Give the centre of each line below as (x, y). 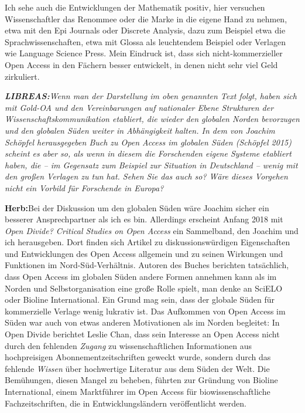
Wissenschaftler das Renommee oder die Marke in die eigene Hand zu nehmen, (146, 18)
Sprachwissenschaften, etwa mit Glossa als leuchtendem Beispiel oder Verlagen (145, 41)
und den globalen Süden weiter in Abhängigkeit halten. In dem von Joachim (140, 130)
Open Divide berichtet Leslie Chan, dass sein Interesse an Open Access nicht (142, 334)
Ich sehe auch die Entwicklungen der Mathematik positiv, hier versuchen (135, 7)
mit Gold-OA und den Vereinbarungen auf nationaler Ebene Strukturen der (139, 107)
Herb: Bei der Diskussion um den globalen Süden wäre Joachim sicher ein (137, 207)
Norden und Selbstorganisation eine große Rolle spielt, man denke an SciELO (144, 288)
